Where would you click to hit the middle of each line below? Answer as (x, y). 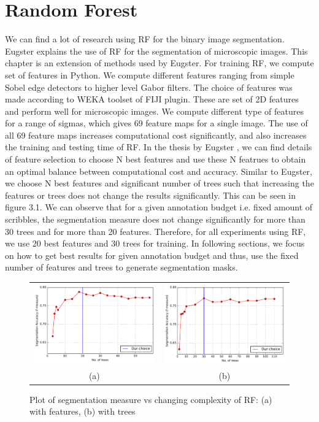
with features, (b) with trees (83, 411)
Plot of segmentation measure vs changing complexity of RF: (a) (151, 399)
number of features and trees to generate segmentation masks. (121, 267)
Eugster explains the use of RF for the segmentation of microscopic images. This (156, 51)
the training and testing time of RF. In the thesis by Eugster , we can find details (159, 147)
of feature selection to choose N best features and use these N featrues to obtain (156, 159)
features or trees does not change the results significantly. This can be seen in (151, 195)
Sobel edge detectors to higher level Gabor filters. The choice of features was (149, 87)
